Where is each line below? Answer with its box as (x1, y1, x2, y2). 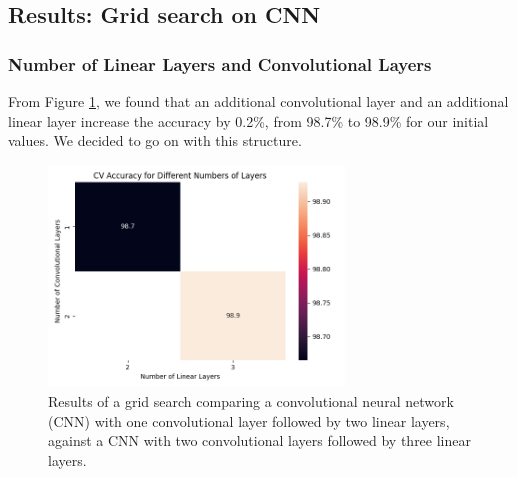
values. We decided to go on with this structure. (8, 130, 302, 151)
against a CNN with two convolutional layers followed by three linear (48, 430, 471, 451)
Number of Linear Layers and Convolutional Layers (8, 51, 432, 76)
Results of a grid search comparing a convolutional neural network (48, 390, 454, 411)
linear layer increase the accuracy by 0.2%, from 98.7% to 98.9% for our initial (8, 110, 489, 131)
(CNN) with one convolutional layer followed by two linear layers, (48, 410, 450, 431)
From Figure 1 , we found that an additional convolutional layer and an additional (8, 91, 509, 111)
